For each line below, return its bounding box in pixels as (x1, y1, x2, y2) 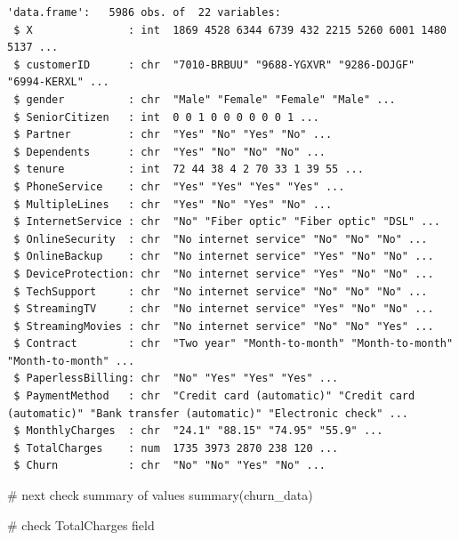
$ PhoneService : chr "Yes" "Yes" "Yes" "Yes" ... (13, 180, 345, 193)
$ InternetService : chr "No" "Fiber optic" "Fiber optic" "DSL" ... (13, 215, 440, 229)
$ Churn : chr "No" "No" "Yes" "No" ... (13, 459, 326, 472)
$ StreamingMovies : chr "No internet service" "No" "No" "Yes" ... (13, 319, 434, 333)
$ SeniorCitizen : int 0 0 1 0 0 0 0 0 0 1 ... (13, 110, 319, 124)
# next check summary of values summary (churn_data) (7, 486, 313, 504)
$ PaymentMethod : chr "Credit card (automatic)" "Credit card (13, 390, 415, 403)
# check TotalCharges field (7, 515, 155, 534)
